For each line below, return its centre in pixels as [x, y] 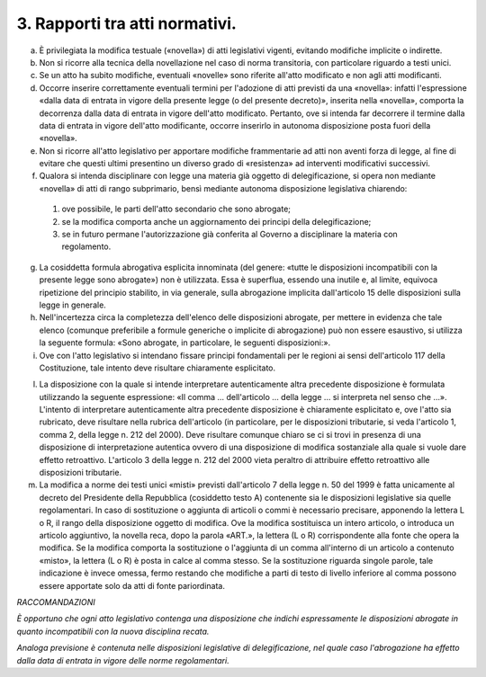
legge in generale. [73, 305]
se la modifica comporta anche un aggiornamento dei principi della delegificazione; [216, 221]
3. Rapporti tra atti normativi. [127, 23]
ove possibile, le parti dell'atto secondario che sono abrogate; [176, 209]
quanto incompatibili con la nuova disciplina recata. [113, 631]
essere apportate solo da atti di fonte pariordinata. [132, 585]
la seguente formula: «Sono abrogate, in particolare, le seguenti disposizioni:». [185, 343]
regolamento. [86, 246]
